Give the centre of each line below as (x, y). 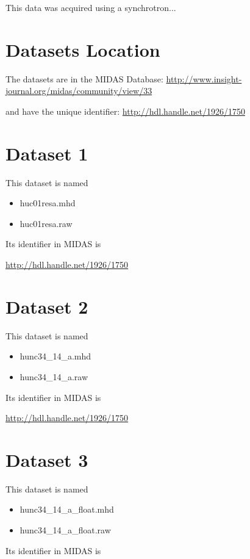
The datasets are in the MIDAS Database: (84, 78)
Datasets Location (83, 49)
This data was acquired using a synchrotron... (91, 7)
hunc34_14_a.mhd (55, 356)
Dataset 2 (47, 306)
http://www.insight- (204, 78)
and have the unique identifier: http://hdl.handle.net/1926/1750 (125, 111)
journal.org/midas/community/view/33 (79, 91)
